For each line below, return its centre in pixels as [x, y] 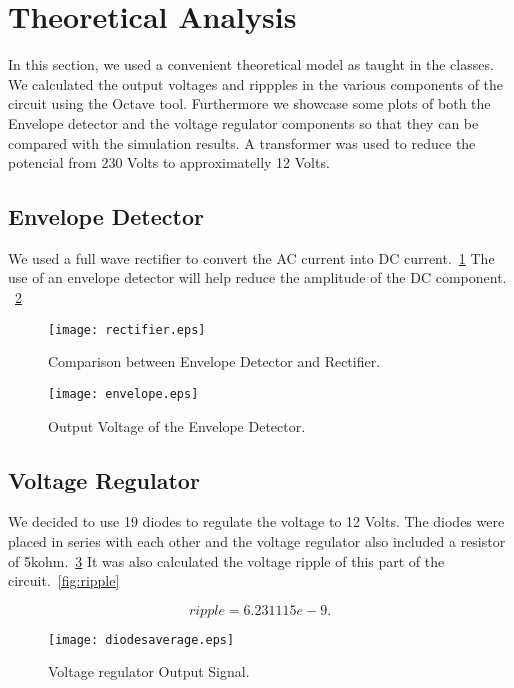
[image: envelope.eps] [123, 393]
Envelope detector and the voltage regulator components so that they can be [243, 122]
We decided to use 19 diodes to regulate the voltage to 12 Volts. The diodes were [256, 521]
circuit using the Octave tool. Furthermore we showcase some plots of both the [249, 103]
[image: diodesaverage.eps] [141, 639]
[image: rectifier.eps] [127, 329]
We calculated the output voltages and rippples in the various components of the [256, 83]
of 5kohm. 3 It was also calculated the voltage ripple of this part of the [226, 560]
